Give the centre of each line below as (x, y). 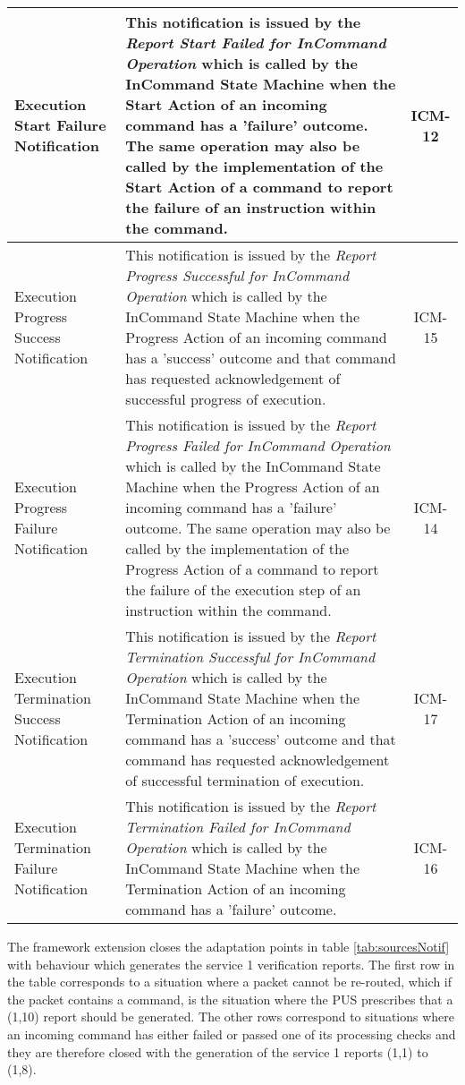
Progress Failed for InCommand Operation (258, 445)
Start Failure (60, 125)
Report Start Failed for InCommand (256, 43)
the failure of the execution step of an (243, 589)
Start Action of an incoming (226, 104)
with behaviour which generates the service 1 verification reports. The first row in (231, 964)
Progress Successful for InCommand (237, 275)
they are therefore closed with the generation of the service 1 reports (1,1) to (218, 1051)
